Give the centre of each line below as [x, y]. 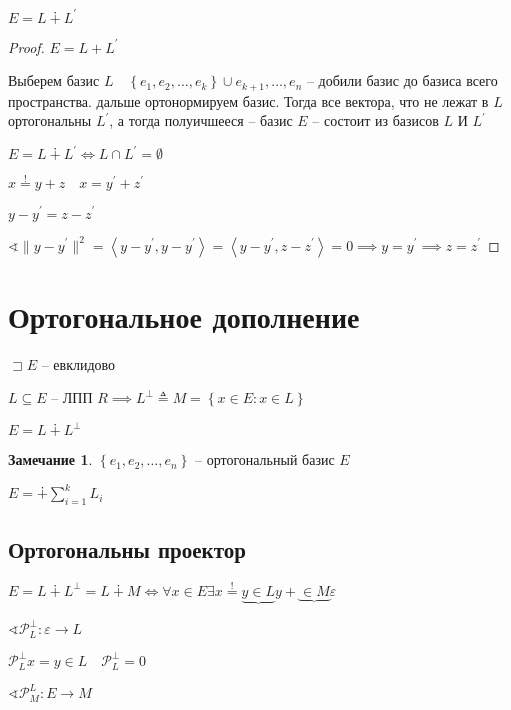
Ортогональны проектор [127, 548]
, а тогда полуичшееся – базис [201, 120]
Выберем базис [54, 80]
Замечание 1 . [50, 459]
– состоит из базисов [375, 120]
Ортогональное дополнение [184, 315]
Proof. [26, 46]
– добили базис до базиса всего [402, 80]
